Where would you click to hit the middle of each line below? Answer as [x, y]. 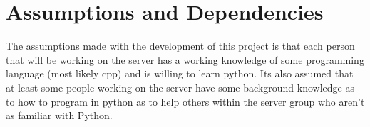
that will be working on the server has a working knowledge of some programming [185, 59]
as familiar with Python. [59, 115]
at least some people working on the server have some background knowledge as [180, 87]
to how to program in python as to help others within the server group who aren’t [185, 101]
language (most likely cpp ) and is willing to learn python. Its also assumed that [180, 73]
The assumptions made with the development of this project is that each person [180, 46]
